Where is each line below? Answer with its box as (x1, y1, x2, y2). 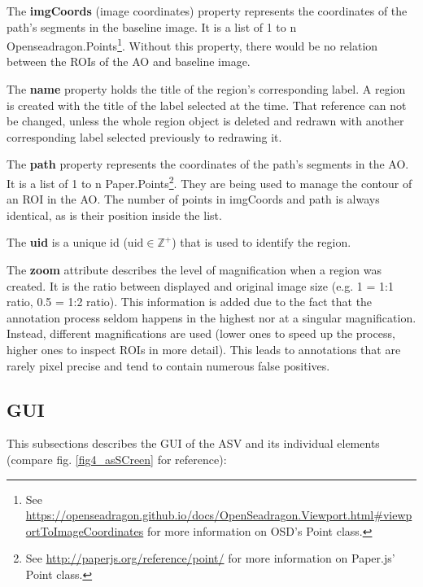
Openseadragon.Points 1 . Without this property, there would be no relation (7, 35, 378, 54)
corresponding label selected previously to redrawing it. (7, 128, 282, 145)
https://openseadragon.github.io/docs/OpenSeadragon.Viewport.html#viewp (25, 506, 412, 523)
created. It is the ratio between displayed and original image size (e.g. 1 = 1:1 (7, 277, 394, 294)
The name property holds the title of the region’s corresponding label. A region (7, 81, 406, 98)
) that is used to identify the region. (172, 234, 351, 251)
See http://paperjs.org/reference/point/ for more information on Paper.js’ (25, 550, 395, 567)
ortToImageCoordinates (25, 522, 144, 539)
